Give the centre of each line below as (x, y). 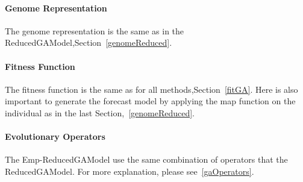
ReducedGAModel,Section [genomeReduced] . (89, 42)
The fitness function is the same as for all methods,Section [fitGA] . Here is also (151, 89)
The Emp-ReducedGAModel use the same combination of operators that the (146, 159)
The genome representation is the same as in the (95, 30)
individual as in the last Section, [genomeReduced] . (100, 112)
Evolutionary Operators (55, 136)
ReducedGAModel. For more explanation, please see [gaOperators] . (130, 171)
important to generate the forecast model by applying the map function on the (150, 101)
